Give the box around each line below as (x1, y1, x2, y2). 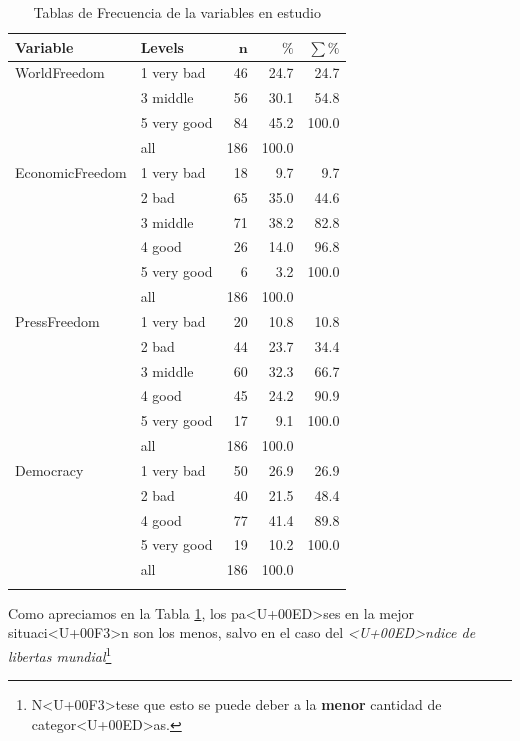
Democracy (15, 459, 84, 480)
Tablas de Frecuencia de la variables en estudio (33, 2, 321, 22)
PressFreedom (15, 310, 100, 331)
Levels (140, 36, 184, 57)
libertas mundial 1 (8, 642, 112, 666)
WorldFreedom (15, 62, 105, 83)
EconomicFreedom (15, 161, 127, 182)
